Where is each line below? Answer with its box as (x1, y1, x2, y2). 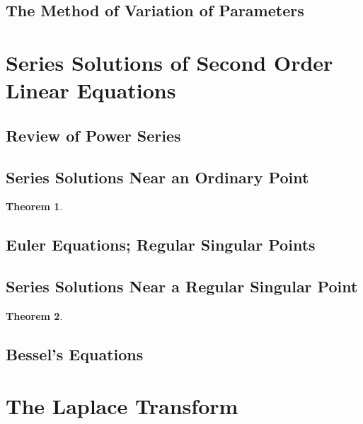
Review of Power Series (6, 124, 181, 146)
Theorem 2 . (6, 308, 63, 323)
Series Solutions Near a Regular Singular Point (6, 275, 358, 297)
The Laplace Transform (6, 391, 238, 420)
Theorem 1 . (6, 199, 63, 214)
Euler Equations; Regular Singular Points (6, 234, 316, 256)
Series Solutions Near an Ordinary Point (6, 166, 309, 188)
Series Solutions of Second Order (6, 47, 333, 76)
